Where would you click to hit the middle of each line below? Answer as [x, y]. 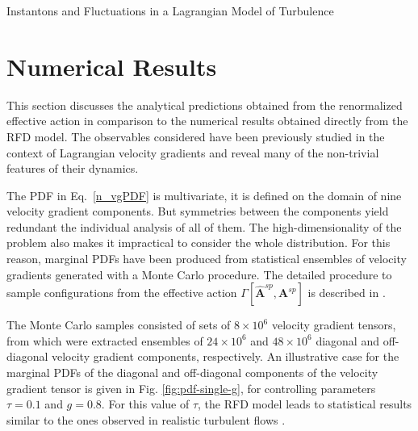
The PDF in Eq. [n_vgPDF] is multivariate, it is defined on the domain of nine [204, 195]
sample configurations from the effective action [122, 293]
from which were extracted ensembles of [105, 340]
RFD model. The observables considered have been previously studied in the [196, 136]
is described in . [347, 293]
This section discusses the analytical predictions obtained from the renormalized [205, 105]
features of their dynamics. [73, 168]
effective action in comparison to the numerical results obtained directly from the [207, 121]
